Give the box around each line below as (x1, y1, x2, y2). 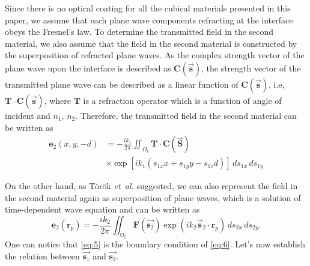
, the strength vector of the (201, 61, 301, 74)
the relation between (5, 249, 80, 262)
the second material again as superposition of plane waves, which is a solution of (5, 191, 301, 204)
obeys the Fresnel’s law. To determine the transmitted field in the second (5, 25, 274, 38)
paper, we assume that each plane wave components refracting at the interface (5, 13, 293, 26)
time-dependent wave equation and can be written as (5, 203, 200, 216)
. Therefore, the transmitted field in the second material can (75, 109, 297, 121)
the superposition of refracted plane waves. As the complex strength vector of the (5, 49, 305, 61)
